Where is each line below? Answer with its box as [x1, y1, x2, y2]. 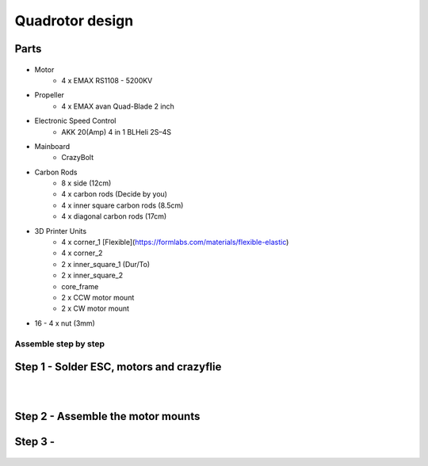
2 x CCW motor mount [61, 292, 135, 302]
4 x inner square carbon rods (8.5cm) [61, 201, 184, 210]
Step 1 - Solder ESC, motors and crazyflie [14, 361, 222, 374]
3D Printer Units [34, 226, 87, 235]
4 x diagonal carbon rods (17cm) [61, 212, 167, 221]
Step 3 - [14, 435, 55, 449]
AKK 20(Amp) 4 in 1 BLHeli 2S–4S [61, 127, 172, 136]
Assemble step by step [14, 338, 105, 349]
